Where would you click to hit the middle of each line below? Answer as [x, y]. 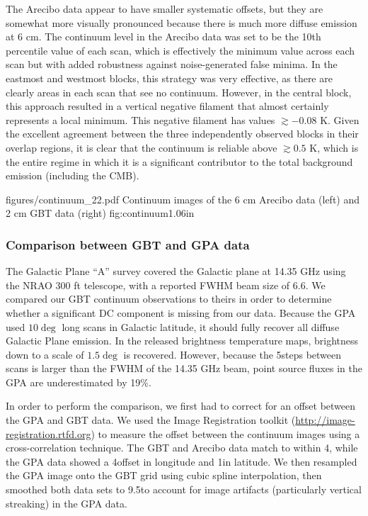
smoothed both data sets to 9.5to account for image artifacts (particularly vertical [184, 489]
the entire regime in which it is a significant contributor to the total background [179, 161]
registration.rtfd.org [48, 433]
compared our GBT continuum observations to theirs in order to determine [169, 299]
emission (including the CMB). [73, 175]
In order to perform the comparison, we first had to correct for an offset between [181, 406]
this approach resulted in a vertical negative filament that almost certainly [167, 106]
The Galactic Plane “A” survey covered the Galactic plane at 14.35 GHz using [176, 271]
